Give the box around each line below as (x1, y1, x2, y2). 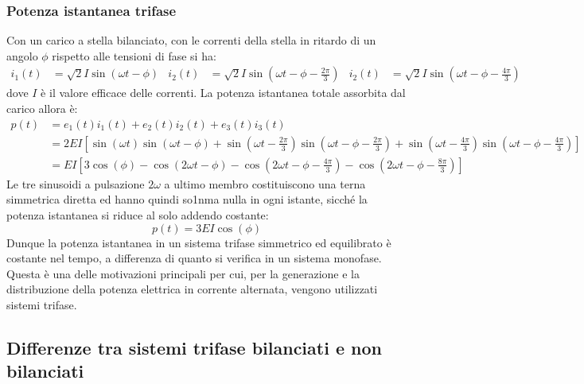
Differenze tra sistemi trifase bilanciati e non (6, 335, 382, 359)
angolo (6, 47, 38, 64)
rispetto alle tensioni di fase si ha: (52, 47, 216, 64)
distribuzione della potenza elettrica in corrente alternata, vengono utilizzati (6, 281, 378, 297)
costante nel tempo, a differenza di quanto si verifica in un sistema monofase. (6, 250, 382, 266)
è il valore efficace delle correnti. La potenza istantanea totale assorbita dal (41, 84, 406, 101)
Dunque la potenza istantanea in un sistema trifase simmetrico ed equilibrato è (6, 234, 391, 250)
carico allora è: (6, 100, 78, 117)
